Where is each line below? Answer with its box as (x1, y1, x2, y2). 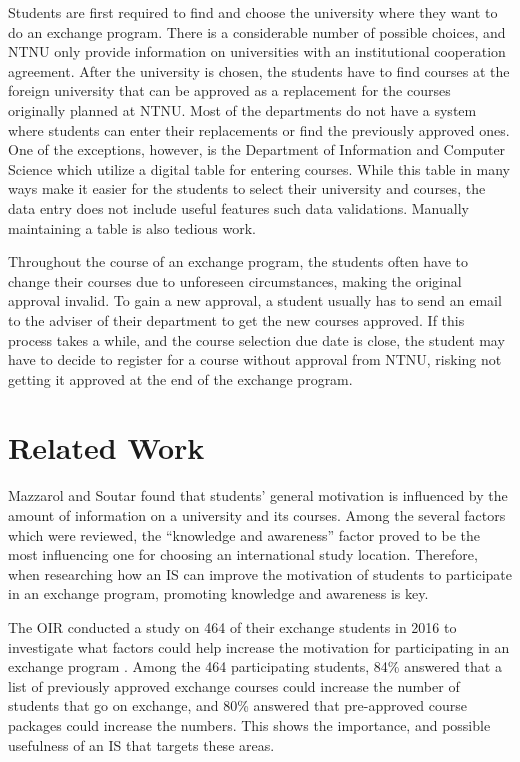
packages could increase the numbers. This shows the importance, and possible (8, 714, 491, 735)
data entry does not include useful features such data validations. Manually (8, 197, 469, 218)
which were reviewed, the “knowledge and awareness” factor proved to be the (8, 524, 481, 545)
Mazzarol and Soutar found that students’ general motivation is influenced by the (8, 485, 508, 506)
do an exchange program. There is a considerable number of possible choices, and (8, 21, 506, 42)
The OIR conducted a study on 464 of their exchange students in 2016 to (8, 616, 457, 637)
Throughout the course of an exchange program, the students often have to (8, 251, 469, 272)
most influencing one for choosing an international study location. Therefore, (8, 544, 478, 565)
